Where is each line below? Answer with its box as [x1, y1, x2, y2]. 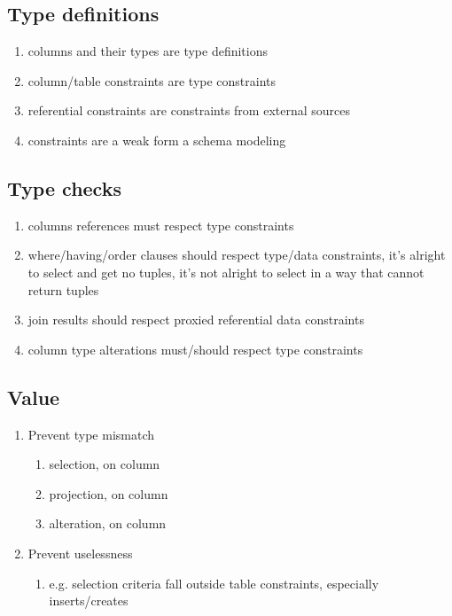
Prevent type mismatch [27, 425, 155, 443]
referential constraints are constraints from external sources [27, 101, 350, 120]
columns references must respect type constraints [27, 215, 294, 234]
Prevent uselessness [27, 543, 133, 562]
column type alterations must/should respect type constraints [27, 339, 363, 358]
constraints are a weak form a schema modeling [27, 130, 286, 149]
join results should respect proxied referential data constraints [27, 310, 364, 329]
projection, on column [49, 484, 168, 503]
